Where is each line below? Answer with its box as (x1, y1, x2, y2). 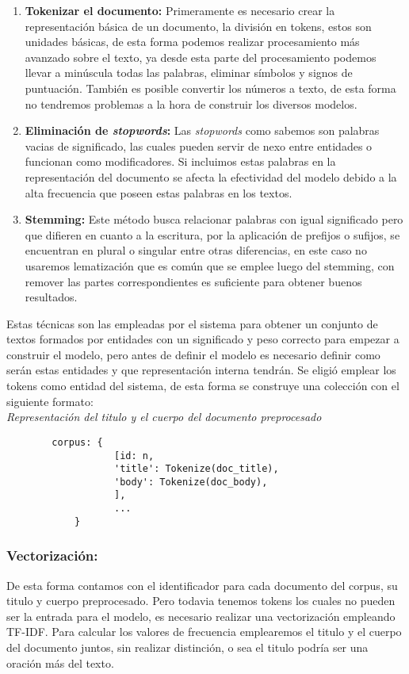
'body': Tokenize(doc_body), (114, 476, 268, 488)
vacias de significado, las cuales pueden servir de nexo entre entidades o (25, 137, 373, 154)
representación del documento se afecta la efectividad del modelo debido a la (25, 168, 397, 185)
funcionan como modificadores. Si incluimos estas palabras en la (25, 153, 336, 170)
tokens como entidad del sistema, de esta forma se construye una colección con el (6, 377, 399, 394)
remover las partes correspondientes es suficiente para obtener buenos (25, 273, 362, 289)
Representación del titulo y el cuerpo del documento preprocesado (6, 408, 322, 425)
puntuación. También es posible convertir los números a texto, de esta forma (25, 79, 396, 96)
